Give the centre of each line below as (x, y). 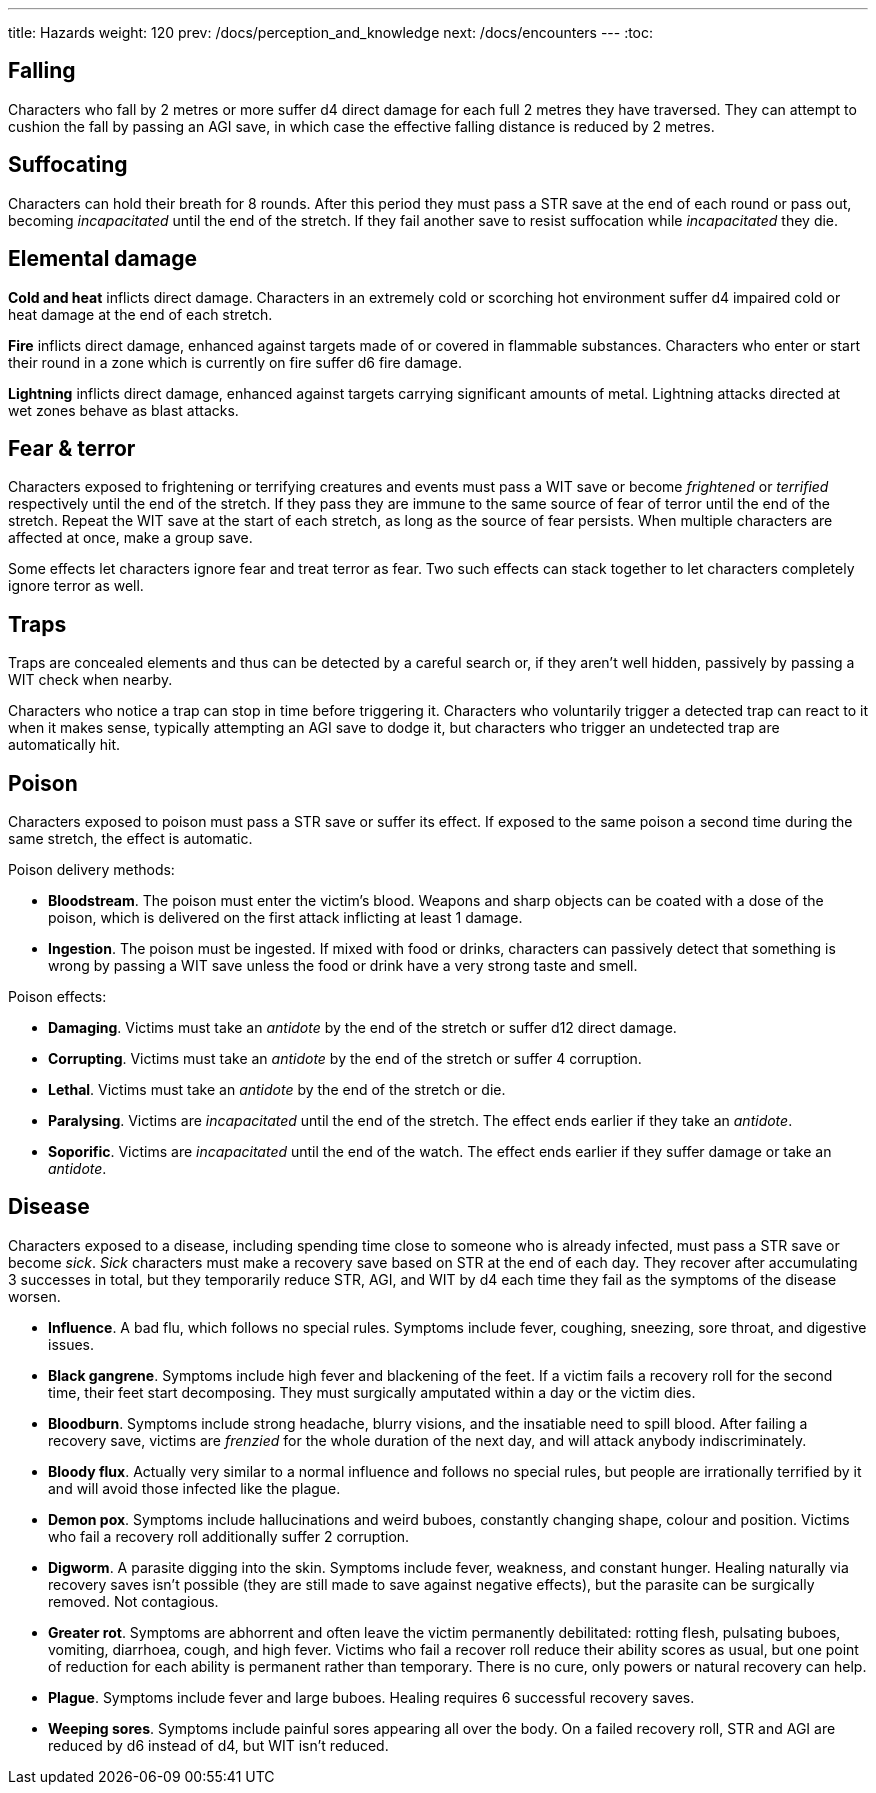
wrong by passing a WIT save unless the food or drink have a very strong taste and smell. (343, 966)
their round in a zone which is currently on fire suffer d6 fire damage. (235, 362)
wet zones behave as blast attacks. (123, 410)
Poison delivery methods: (91, 870)
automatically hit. (64, 745)
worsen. (34, 1296)
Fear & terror (72, 448)
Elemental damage (102, 259)
